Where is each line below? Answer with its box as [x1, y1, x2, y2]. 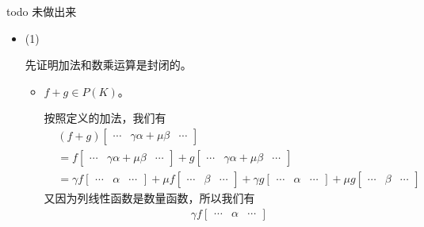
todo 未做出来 [6, 3, 77, 19]
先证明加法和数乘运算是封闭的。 [25, 56, 192, 73]
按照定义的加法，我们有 [44, 110, 166, 126]
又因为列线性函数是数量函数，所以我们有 [44, 190, 255, 206]
